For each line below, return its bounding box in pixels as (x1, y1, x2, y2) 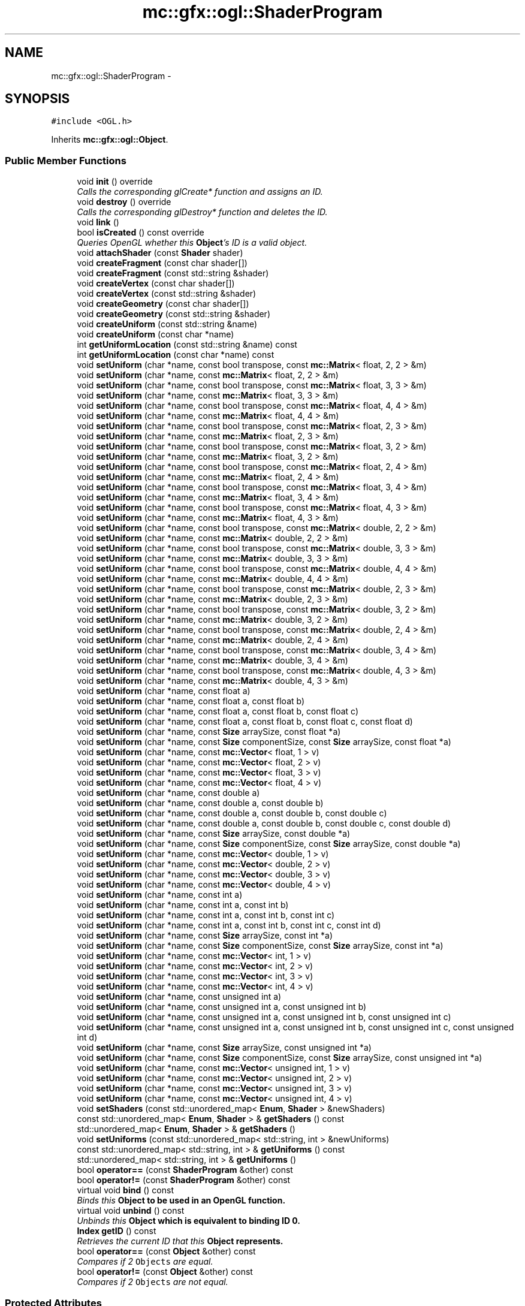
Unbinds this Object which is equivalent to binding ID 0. (77, 1215, 301, 1226)
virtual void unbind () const (77, 1205, 185, 1216)
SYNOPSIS (5, 91, 70, 107)
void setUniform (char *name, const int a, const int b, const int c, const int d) (77, 920, 381, 931)
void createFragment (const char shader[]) (77, 258, 248, 269)
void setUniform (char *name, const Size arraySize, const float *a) (77, 726, 341, 737)
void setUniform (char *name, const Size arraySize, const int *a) (77, 930, 333, 941)
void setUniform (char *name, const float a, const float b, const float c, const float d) (77, 716, 413, 727)
